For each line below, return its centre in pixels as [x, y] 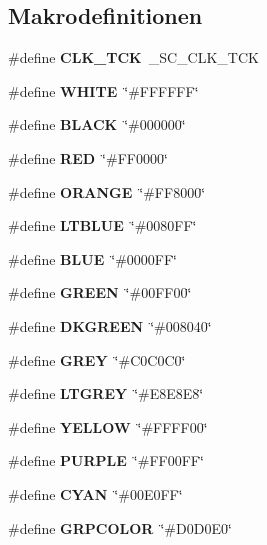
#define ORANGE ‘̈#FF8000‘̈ [107, 191]
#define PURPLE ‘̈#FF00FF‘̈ [106, 460]
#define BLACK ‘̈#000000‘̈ [97, 124]
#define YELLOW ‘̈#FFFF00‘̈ [108, 426]
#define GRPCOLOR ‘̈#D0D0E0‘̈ [120, 527]
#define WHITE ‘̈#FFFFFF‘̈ [103, 90]
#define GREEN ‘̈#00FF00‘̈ [100, 292]
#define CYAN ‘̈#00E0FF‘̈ [95, 493]
